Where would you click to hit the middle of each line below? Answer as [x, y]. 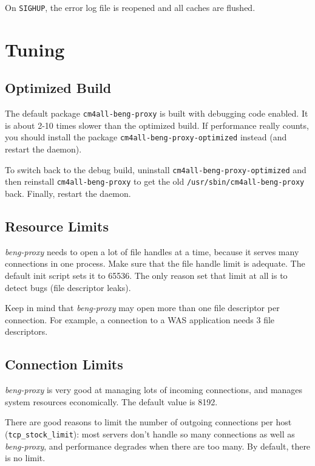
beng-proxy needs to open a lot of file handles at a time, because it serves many [152, 251]
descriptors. [26, 331]
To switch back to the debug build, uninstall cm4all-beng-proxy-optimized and [156, 169]
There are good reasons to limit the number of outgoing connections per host [148, 422]
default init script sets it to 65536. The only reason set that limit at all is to [146, 276]
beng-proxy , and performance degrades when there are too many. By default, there [158, 446]
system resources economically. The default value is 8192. [111, 401]
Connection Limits [64, 364]
